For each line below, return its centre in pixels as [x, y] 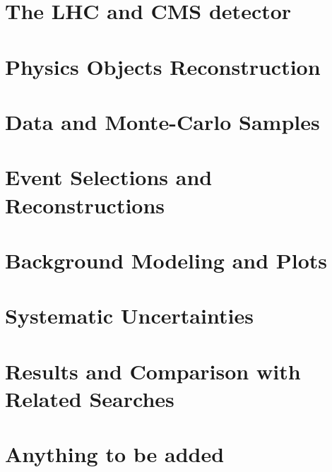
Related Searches [90, 398]
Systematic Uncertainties [129, 315]
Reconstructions [85, 205]
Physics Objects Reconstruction [163, 66]
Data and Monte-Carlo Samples [162, 121]
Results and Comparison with [153, 371]
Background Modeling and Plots [166, 260]
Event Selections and [109, 177]
